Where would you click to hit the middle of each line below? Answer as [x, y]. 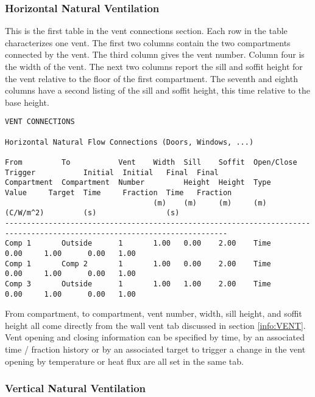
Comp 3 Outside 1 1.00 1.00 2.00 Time [138, 284]
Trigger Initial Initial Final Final [112, 172]
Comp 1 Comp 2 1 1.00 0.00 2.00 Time [138, 264]
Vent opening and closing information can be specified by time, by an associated [155, 337]
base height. [27, 102]
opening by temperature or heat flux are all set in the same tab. [124, 361]
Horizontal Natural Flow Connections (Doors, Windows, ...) [129, 142]
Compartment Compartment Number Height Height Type [138, 183]
